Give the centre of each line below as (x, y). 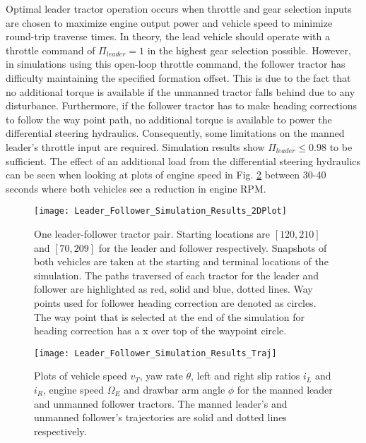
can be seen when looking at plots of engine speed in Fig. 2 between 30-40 (166, 175)
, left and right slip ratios (246, 376)
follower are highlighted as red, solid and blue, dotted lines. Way (173, 289)
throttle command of (51, 50)
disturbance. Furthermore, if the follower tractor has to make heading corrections (182, 105)
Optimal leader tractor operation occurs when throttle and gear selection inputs (179, 8)
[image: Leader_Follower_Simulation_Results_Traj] (155, 353)
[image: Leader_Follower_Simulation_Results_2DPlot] (160, 211)
